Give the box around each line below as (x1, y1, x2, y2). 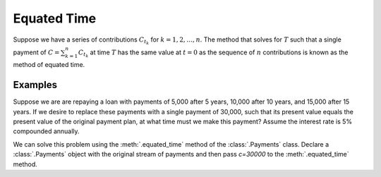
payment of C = (13, 48, 60, 56)
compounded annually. (13, 127, 80, 135)
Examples (13, 79, 58, 91)
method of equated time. (13, 61, 85, 69)
